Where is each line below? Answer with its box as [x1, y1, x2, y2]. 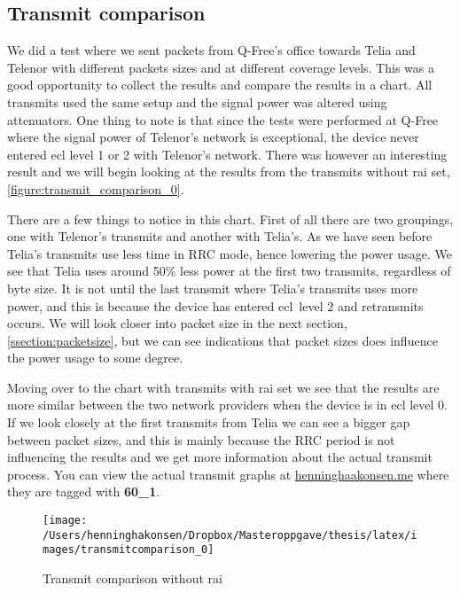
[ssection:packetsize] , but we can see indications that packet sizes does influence [7, 331, 438, 349]
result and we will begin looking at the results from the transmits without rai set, [7, 162, 450, 181]
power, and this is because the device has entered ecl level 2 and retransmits [7, 296, 424, 315]
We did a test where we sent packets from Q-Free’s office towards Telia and [7, 41, 416, 59]
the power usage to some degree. [7, 348, 183, 367]
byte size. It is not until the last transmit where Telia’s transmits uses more [7, 278, 418, 297]
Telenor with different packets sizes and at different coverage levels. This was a [7, 58, 434, 76]
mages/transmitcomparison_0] [43, 543, 214, 557]
